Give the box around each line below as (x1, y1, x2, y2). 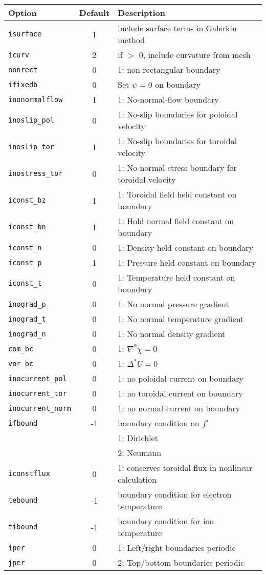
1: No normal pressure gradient (118, 298, 229, 310)
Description (118, 7, 165, 18)
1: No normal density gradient (118, 328, 226, 340)
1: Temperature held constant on (118, 271, 235, 283)
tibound (8, 523, 38, 531)
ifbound (8, 419, 38, 427)
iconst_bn (8, 223, 46, 231)
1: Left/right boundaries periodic (118, 542, 236, 553)
